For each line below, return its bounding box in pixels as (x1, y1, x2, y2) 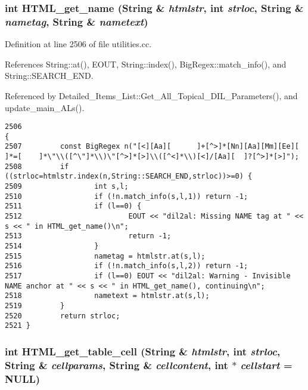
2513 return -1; (5, 232, 172, 241)
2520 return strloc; (5, 311, 120, 320)
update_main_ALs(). (5, 101, 85, 113)
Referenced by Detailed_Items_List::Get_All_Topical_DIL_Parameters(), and (5, 89, 298, 102)
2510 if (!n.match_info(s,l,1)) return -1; (5, 192, 248, 201)
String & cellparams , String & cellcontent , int (5, 357, 228, 372)
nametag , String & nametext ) (5, 14, 148, 29)
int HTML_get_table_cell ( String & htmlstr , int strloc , (5, 343, 281, 358)
